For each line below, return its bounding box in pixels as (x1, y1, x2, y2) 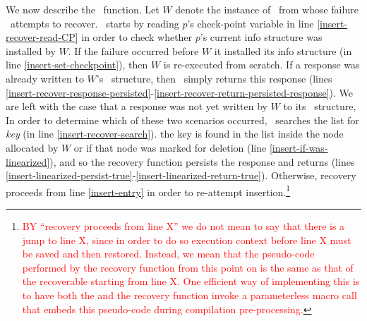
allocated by (6, 140, 59, 155)
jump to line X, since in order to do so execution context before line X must (22, 232, 351, 247)
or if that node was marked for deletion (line (73, 140, 267, 155)
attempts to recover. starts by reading (10, 16, 179, 30)
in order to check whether (81, 30, 193, 44)
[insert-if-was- (269, 140, 328, 155)
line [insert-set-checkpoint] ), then (6, 57, 148, 72)
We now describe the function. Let (6, 2, 160, 16)
